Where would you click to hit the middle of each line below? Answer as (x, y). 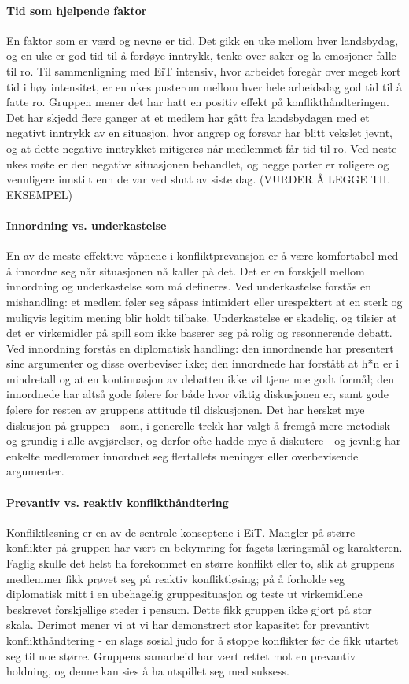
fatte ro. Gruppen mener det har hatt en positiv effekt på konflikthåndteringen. (198, 102)
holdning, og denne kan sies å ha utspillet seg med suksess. (148, 671)
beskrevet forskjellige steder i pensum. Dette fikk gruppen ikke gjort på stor (189, 609)
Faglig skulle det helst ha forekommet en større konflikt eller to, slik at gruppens (201, 563)
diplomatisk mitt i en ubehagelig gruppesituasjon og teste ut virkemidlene (184, 594)
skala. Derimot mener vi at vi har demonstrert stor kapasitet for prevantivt (188, 625)
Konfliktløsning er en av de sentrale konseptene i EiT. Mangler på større (181, 532)
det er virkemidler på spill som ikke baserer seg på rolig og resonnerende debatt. (199, 333)
